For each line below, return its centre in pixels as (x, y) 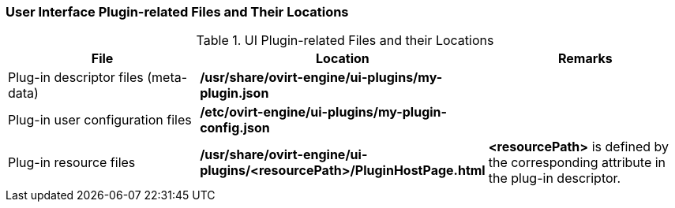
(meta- (167, 78)
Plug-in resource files (72, 163)
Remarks (585, 59)
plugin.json (234, 93)
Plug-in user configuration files (100, 120)
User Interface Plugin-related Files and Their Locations (177, 12)
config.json (235, 128)
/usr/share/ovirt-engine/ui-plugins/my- (321, 78)
